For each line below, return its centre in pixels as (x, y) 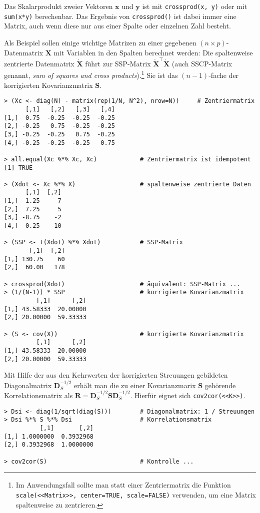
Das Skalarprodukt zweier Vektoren (58, 6)
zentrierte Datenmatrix (39, 63)
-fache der (224, 75)
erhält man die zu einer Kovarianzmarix (135, 385)
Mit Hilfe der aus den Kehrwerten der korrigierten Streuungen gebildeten (116, 375)
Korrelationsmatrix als (38, 395)
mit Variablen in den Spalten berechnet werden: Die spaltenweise (153, 52)
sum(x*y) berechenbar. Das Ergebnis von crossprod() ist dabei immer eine (120, 16)
